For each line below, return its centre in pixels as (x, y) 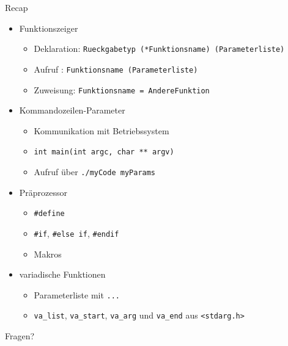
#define (49, 214)
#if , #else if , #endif (76, 233)
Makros (48, 254)
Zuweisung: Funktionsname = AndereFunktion (122, 89)
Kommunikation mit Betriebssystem (102, 130)
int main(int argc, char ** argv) (104, 152)
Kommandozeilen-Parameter (72, 110)
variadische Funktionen (62, 274)
